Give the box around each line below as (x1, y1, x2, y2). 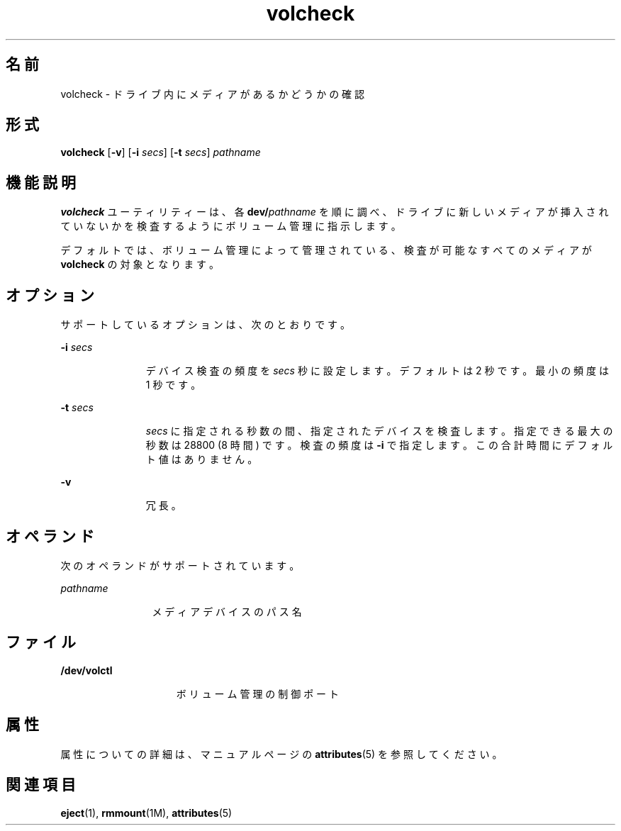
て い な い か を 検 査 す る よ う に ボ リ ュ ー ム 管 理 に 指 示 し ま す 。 (60, 220, 401, 233)
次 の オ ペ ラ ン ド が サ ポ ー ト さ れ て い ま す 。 (60, 559, 300, 571)
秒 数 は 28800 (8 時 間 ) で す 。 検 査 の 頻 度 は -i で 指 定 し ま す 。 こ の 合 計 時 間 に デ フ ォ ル (145, 439, 613, 452)
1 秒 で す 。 (145, 379, 201, 391)
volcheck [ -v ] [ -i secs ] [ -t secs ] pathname (60, 146, 261, 159)
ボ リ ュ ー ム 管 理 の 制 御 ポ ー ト (176, 687, 340, 700)
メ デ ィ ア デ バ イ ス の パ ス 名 (152, 605, 302, 618)
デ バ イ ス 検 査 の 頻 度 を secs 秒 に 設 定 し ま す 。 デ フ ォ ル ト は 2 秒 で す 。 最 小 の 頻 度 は (145, 364, 609, 377)
